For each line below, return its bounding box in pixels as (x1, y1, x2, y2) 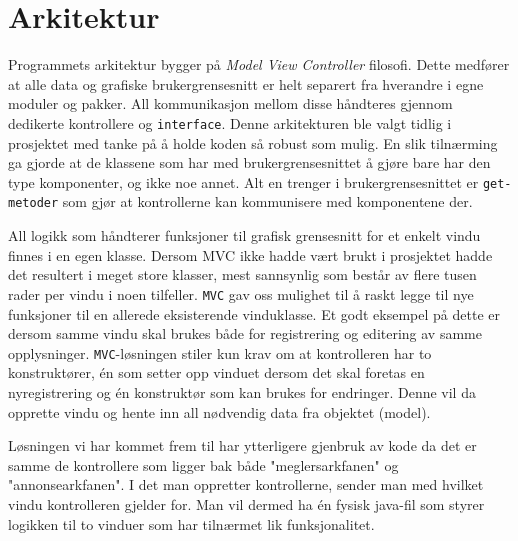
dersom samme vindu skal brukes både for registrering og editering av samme (8, 323, 482, 344)
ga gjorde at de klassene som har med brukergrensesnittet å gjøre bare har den (8, 152, 491, 173)
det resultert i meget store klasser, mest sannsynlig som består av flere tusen (8, 264, 477, 285)
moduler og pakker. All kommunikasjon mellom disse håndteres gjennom (8, 93, 453, 114)
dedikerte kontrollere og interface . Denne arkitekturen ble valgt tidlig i (8, 112, 452, 133)
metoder (8, 196, 59, 211)
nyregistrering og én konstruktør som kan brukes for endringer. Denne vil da (8, 381, 476, 402)
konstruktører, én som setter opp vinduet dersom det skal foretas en (8, 362, 425, 383)
